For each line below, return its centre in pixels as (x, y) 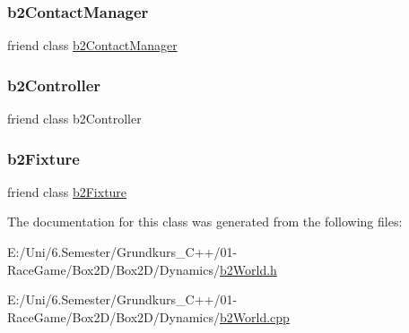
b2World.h (248, 269)
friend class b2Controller (74, 119)
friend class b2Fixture (67, 191)
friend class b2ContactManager (92, 45)
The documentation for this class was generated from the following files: (205, 222)
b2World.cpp (254, 316)
